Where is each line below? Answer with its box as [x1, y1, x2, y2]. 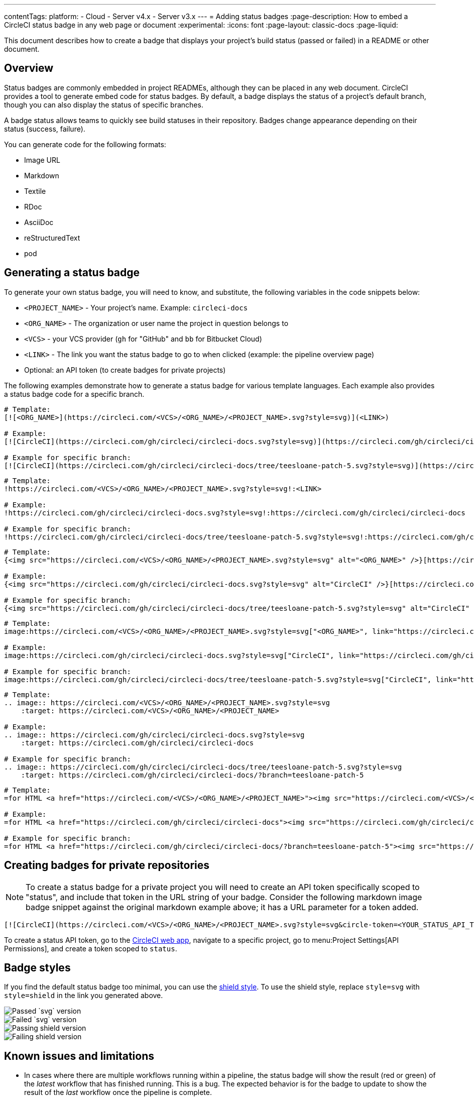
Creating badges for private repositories [4, 859, 210, 872]
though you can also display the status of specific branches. [4, 100, 203, 109]
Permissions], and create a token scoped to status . [4, 944, 177, 953]
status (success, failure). [4, 124, 85, 133]
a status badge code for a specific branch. [4, 389, 145, 398]
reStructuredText [24, 233, 80, 242]
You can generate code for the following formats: [4, 140, 166, 149]
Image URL [24, 155, 60, 164]
